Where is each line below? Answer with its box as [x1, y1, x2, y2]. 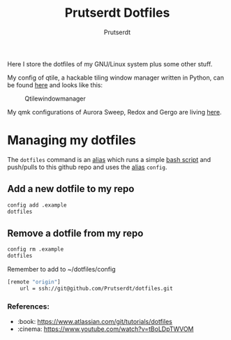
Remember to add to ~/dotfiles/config [7, 265, 116, 273]
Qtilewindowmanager [24, 94, 86, 103]
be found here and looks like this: [7, 80, 103, 89]
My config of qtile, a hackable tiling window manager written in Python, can [7, 73, 225, 82]
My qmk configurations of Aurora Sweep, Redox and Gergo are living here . [7, 108, 222, 116]
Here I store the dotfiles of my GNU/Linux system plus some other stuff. [7, 59, 213, 68]
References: [7, 302, 50, 311]
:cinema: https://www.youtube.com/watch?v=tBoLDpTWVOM [17, 325, 194, 333]
